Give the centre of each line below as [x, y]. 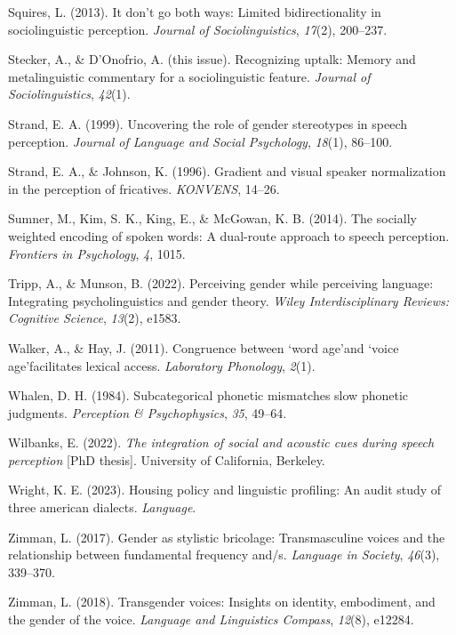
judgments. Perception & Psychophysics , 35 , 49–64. [148, 412]
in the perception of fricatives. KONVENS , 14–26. [144, 188]
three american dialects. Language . [102, 507]
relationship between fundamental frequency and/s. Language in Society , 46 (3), [224, 555]
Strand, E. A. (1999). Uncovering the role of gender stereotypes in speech [208, 123]
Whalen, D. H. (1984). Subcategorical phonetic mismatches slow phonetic [208, 395]
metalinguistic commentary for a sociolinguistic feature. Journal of [189, 76]
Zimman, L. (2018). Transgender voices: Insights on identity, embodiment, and [222, 602]
